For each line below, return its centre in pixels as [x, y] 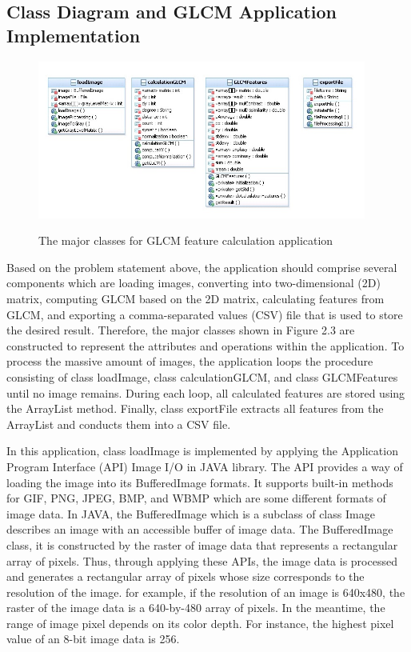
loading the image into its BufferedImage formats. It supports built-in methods [200, 482]
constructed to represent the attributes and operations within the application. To [205, 345]
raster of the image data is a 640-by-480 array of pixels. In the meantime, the [196, 608]
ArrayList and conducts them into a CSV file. [119, 424]
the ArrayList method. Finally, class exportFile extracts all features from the [195, 408]
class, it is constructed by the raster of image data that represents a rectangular [202, 544]
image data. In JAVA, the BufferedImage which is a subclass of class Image [191, 513]
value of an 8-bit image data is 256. [93, 639]
